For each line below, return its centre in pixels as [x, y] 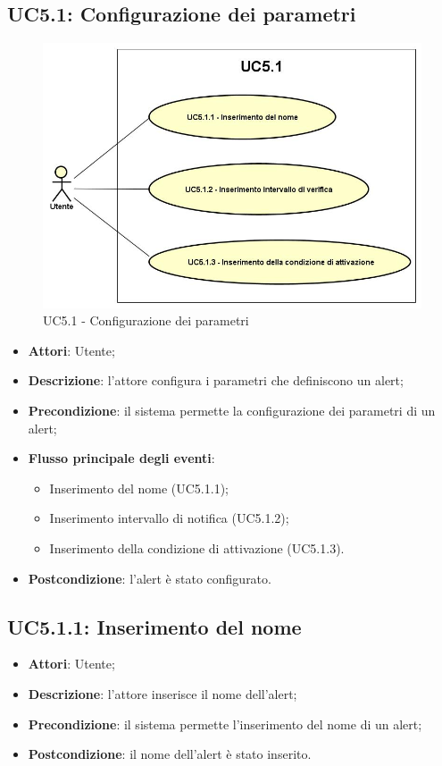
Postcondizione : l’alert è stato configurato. [150, 578]
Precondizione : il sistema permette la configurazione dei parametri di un [232, 410]
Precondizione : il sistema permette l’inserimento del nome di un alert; [225, 724]
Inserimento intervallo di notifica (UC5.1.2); [169, 518]
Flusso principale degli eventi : [121, 458]
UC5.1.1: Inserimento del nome [154, 626]
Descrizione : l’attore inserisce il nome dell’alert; [163, 693]
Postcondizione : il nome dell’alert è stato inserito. [170, 754]
